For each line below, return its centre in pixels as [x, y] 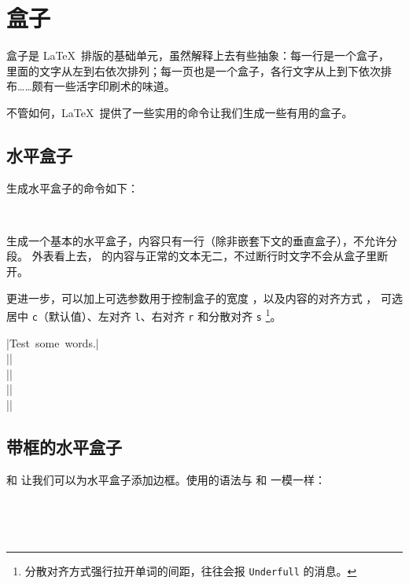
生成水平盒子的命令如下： [72, 187]
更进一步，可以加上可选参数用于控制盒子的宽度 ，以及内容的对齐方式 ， [192, 298]
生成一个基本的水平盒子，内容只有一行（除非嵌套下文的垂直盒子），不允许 [196, 240]
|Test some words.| [53, 342]
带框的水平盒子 [64, 446]
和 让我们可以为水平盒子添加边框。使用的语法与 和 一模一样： [166, 479]
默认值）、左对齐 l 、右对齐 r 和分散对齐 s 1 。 [165, 315]
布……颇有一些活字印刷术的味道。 [91, 86]
